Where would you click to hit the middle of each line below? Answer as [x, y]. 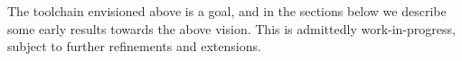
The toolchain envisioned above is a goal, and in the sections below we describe [227, 11]
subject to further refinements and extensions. [134, 46]
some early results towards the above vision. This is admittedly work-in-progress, [231, 28]
